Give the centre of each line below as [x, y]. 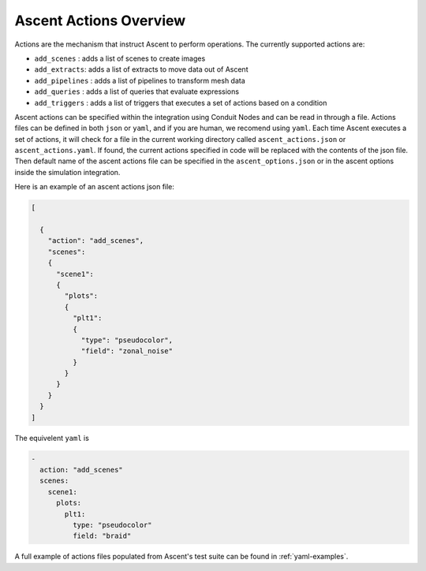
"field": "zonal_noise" [127, 351]
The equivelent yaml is [52, 438]
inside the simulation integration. [67, 172]
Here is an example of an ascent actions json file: [95, 187]
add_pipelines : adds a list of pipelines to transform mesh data [140, 80]
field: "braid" [102, 536]
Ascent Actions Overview [100, 21]
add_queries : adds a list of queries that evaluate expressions [137, 91]
